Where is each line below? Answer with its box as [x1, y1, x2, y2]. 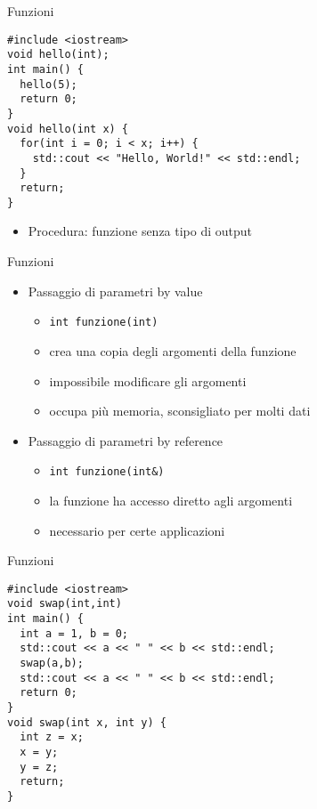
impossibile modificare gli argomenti [49, 371, 247, 390]
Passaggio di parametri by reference [28, 431, 224, 449]
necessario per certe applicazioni [49, 521, 225, 539]
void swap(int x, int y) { [7, 716, 167, 729]
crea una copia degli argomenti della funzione [49, 341, 297, 360]
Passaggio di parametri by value [28, 281, 203, 300]
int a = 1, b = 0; [20, 627, 129, 640]
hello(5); [20, 77, 77, 91]
